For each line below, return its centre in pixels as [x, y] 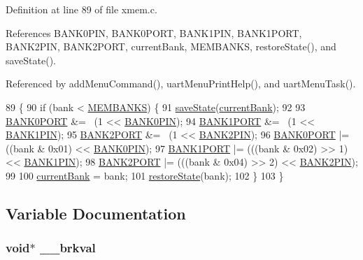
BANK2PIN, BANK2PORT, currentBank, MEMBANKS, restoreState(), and [171, 46]
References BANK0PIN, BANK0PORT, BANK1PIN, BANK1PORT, [154, 32]
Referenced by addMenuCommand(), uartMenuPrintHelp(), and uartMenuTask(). [181, 84]
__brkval [67, 248]
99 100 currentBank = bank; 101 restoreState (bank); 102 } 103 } [145, 175]
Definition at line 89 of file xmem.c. [81, 9]
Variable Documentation [96, 213]
